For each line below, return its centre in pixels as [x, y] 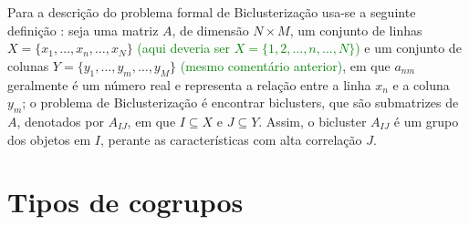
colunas [28, 65]
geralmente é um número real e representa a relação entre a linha [189, 84]
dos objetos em [49, 139]
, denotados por [60, 121]
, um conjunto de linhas [356, 30]
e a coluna [421, 84]
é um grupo [426, 121]
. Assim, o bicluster [313, 121]
